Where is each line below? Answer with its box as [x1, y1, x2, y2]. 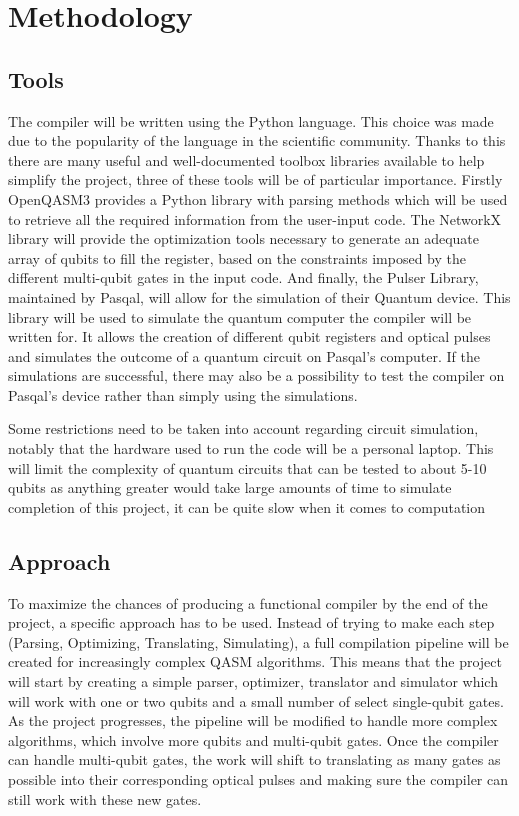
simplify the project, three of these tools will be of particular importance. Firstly [8, 169, 503, 190]
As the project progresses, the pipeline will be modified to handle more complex [8, 710, 498, 731]
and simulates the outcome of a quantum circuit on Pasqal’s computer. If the [8, 345, 480, 366]
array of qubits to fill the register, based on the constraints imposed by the [8, 247, 466, 268]
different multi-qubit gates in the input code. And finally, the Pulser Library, [8, 267, 479, 288]
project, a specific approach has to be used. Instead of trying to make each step [8, 612, 495, 633]
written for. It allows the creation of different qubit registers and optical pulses [8, 326, 491, 347]
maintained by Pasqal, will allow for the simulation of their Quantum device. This [8, 286, 511, 307]
